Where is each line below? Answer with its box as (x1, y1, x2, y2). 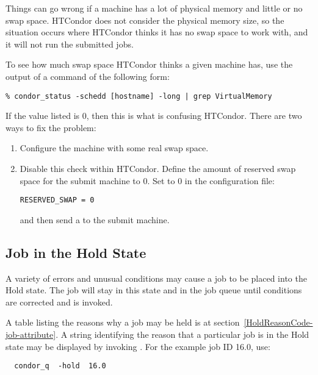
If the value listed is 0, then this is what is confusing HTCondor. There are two (5, 109, 302, 122)
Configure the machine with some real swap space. (20, 141, 209, 154)
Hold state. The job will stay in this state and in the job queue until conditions (5, 284, 302, 296)
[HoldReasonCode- (244, 316, 313, 329)
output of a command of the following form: (5, 70, 170, 82)
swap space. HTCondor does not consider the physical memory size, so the (5, 13, 284, 26)
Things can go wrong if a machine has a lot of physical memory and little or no (5, 2, 303, 14)
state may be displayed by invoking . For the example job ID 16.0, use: (5, 340, 270, 352)
